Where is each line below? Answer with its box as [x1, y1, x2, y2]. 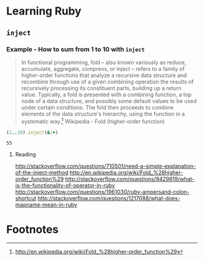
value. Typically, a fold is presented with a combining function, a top [21, 91, 192, 98]
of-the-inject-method [15, 169, 69, 176]
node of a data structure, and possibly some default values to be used [21, 97, 197, 104]
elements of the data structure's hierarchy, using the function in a [21, 110, 185, 117]
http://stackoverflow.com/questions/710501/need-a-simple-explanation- [15, 162, 196, 170]
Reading [15, 151, 36, 158]
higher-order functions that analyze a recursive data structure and [21, 71, 187, 79]
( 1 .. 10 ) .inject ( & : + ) [6, 129, 59, 136]
